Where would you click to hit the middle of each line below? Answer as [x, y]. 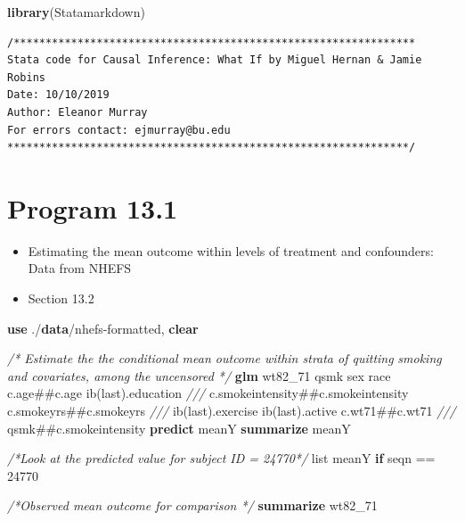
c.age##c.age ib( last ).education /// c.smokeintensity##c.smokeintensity [208, 393]
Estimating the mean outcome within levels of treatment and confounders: [231, 250]
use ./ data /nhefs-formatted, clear [103, 328]
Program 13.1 [93, 207]
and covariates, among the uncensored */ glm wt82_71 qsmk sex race [199, 375]
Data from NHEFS [80, 268]
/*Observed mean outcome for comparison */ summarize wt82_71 [192, 505]
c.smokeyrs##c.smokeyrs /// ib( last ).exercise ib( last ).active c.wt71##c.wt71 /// [232, 411]
